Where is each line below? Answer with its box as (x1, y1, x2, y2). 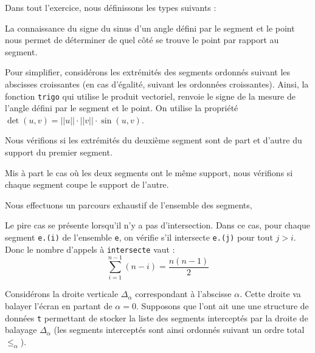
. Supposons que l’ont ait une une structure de (136, 300, 309, 312)
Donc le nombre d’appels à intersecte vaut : (5, 242, 175, 255)
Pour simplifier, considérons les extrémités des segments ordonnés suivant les (5, 66, 291, 78)
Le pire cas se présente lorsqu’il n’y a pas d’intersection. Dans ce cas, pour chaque (5, 219, 311, 231)
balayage (5, 323, 37, 336)
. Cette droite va (240, 287, 301, 300)
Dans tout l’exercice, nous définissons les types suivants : (5, 1, 216, 13)
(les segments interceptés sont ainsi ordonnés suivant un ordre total (54, 323, 305, 336)
